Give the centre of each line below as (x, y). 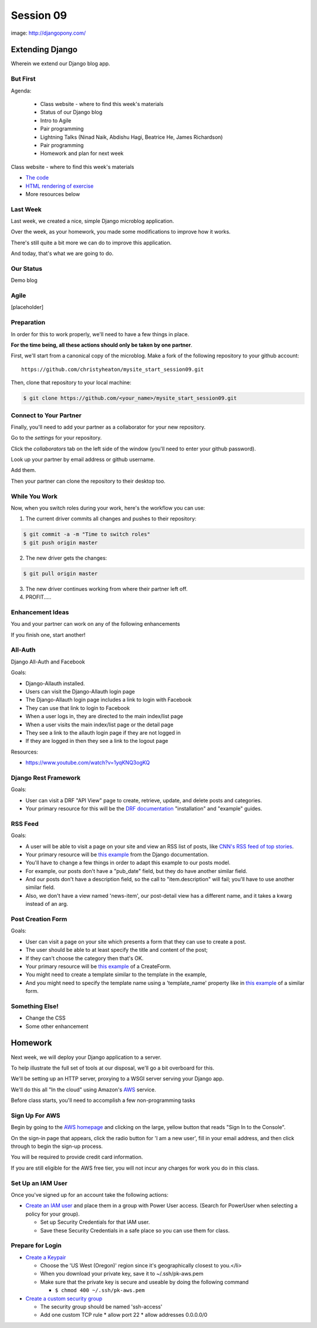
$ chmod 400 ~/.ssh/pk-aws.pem (100, 1290)
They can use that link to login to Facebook (78, 708)
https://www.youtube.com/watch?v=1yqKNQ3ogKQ (88, 763)
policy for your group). (53, 1214)
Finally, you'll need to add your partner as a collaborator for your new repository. (108, 427)
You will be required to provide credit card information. (77, 1157)
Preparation (28, 323)
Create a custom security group (64, 1299)
